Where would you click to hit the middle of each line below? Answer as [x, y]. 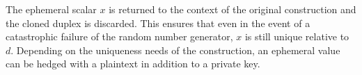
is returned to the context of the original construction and [233, 9]
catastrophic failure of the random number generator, [119, 36]
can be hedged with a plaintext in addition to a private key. [133, 64]
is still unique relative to [297, 36]
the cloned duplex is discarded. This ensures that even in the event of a [158, 23]
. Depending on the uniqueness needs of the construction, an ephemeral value [175, 50]
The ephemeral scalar [51, 9]
